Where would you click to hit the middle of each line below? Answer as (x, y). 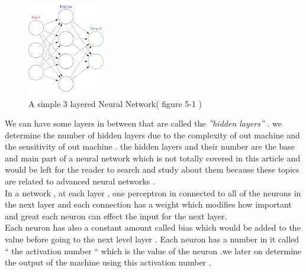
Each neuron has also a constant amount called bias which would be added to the (153, 227)
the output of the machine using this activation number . (108, 262)
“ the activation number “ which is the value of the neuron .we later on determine (153, 250)
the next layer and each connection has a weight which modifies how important (148, 204)
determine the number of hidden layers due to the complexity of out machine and (152, 135)
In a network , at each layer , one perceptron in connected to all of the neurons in (153, 192)
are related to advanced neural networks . (80, 181)
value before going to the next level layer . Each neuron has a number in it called (152, 239)
